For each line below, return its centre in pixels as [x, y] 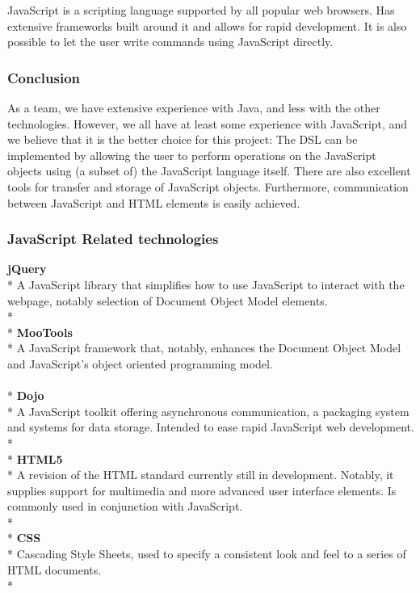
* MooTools [40, 332]
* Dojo [26, 395]
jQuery [27, 269]
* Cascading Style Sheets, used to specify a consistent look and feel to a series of [207, 554]
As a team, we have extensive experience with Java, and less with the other [194, 107]
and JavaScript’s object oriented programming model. [140, 363]
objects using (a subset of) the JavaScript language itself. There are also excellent [209, 171]
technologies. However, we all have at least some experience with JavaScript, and [208, 123]
